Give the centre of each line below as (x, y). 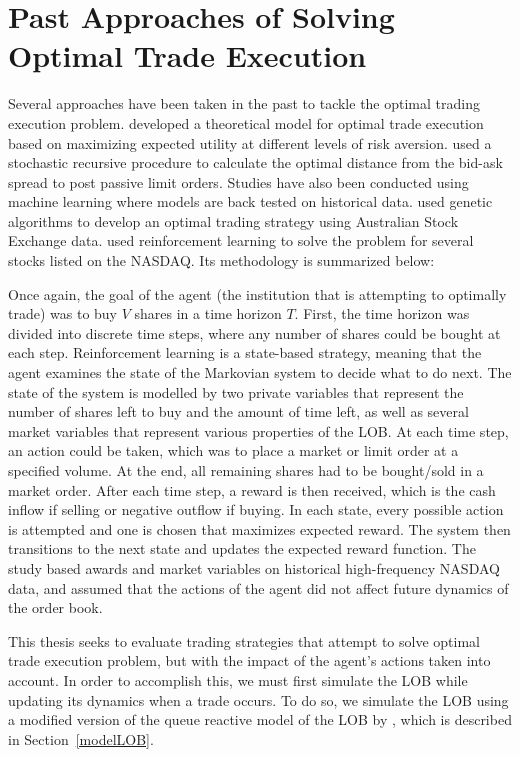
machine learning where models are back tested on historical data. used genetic (250, 201)
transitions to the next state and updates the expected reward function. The (242, 548)
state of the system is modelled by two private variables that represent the (236, 391)
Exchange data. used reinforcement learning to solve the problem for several (241, 240)
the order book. (55, 607)
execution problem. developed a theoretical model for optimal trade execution (246, 122)
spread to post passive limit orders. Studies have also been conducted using (238, 181)
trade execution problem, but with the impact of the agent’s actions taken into (249, 660)
